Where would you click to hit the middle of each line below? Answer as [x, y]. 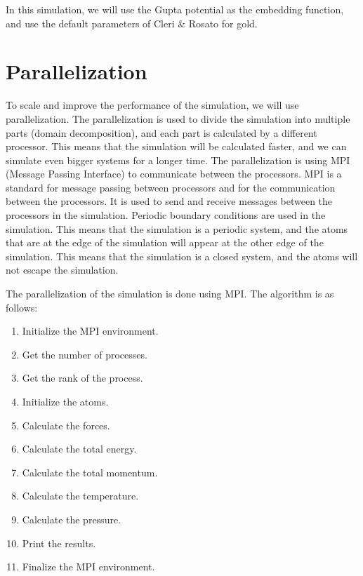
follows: [22, 307]
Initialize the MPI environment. [90, 331]
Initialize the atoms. [65, 401]
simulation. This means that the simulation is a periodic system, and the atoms [177, 228]
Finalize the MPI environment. [88, 567]
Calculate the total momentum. [90, 472]
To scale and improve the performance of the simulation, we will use [152, 105]
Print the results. [59, 543]
